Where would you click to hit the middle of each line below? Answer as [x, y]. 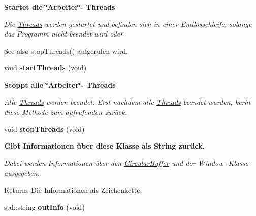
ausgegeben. [22, 173]
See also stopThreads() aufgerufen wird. [66, 50]
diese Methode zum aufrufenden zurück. [66, 112]
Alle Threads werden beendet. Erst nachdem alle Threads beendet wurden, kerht [127, 102]
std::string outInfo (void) [44, 207]
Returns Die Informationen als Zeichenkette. [73, 190]
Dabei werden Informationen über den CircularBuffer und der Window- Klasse [126, 163]
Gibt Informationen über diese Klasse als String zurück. [104, 146]
